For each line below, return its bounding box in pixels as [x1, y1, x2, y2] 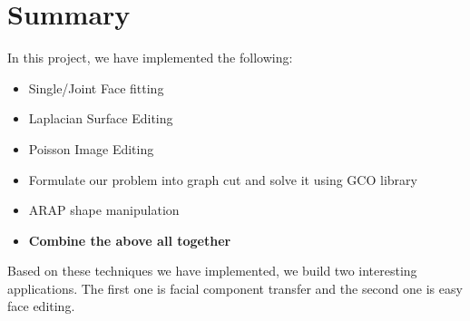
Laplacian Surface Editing [28, 109, 173, 128]
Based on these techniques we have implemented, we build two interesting [7, 261, 417, 280]
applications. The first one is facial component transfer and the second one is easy [7, 278, 463, 297]
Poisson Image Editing [28, 139, 154, 158]
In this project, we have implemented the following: [7, 48, 293, 67]
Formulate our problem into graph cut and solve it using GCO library [28, 170, 417, 189]
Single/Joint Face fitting [28, 78, 164, 97]
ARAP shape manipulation [28, 200, 180, 219]
